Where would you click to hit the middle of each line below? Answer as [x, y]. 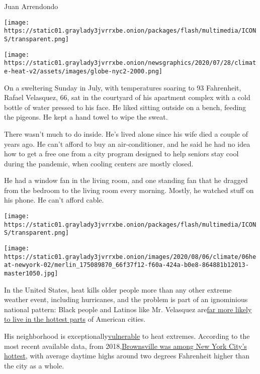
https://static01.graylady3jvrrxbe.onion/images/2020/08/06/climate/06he [130, 257]
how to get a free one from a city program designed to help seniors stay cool [121, 154]
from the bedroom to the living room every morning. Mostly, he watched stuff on [129, 190]
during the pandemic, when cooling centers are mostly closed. [99, 163]
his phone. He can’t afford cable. [54, 200]
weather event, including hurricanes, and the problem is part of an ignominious [126, 299]
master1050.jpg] [31, 273]
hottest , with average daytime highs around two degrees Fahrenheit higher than [127, 356]
